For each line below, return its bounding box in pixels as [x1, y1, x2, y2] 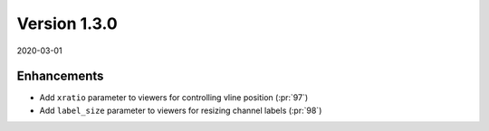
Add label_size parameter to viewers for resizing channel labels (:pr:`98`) [39, 105, 322, 116]
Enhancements [16, 69, 104, 84]
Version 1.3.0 [16, 14, 118, 33]
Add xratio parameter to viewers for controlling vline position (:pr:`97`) [39, 92, 309, 103]
